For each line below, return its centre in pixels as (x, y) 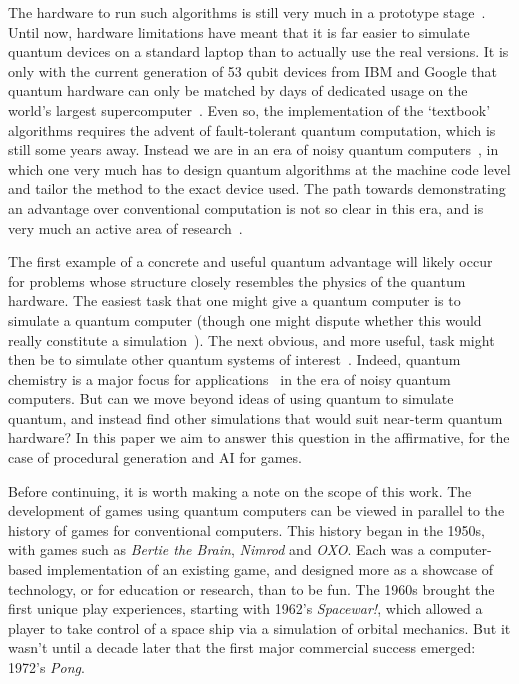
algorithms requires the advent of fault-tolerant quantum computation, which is (252, 129)
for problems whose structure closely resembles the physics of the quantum (237, 280)
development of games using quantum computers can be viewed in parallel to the (256, 510)
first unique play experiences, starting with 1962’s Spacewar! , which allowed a (245, 608)
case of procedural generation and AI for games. (155, 457)
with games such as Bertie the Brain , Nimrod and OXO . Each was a (216, 549)
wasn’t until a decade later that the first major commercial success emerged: (242, 647)
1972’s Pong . (46, 667)
